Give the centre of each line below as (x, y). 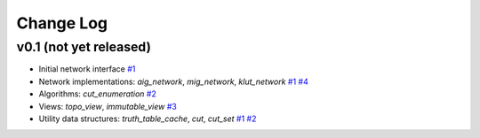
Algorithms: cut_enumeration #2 (98, 94)
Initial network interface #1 (87, 69)
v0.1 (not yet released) (84, 47)
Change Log (62, 23)
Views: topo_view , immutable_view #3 (108, 106)
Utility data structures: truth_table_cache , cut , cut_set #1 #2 (148, 119)
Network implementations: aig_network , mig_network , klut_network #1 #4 (173, 81)
